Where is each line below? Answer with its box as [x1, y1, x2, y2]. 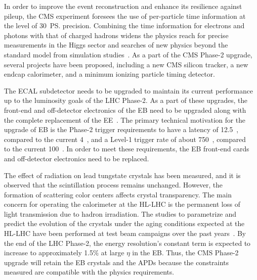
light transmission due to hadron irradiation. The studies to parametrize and [4, 208, 237, 219]
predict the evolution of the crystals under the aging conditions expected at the [4, 218, 245, 229]
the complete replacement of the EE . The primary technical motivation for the [4, 114, 246, 125]
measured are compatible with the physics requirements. [4, 267, 174, 277]
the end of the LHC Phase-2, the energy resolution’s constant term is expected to [4, 237, 251, 248]
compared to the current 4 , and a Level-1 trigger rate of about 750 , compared [4, 134, 246, 144]
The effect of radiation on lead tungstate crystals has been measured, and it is [4, 170, 241, 180]
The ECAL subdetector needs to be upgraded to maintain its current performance [4, 85, 253, 95]
